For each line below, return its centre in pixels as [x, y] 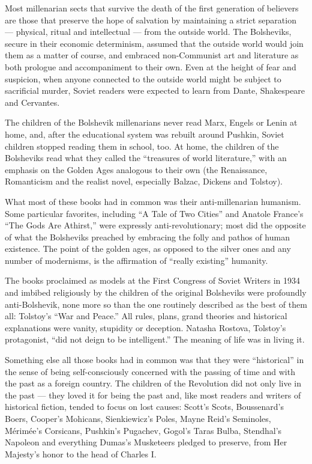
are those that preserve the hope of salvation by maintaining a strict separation [151, 20]
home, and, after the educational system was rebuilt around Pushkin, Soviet [145, 134]
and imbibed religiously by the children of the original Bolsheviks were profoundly [156, 292]
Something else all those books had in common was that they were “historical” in [154, 360]
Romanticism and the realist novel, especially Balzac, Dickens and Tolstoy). [144, 181]
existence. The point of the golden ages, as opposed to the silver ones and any [148, 249]
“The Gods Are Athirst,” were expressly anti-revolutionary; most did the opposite [155, 225]
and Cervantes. [32, 102]
